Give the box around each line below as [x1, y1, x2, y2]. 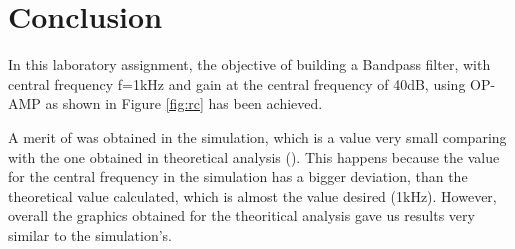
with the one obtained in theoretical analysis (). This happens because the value [8, 146, 500, 167]
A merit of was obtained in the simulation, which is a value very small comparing [8, 126, 507, 147]
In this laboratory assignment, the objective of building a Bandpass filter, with [8, 54, 491, 75]
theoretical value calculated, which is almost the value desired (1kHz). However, [8, 185, 497, 206]
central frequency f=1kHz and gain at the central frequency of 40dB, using [8, 73, 466, 94]
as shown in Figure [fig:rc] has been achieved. [45, 93, 323, 114]
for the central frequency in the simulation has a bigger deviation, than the [8, 166, 468, 187]
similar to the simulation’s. [8, 224, 172, 245]
